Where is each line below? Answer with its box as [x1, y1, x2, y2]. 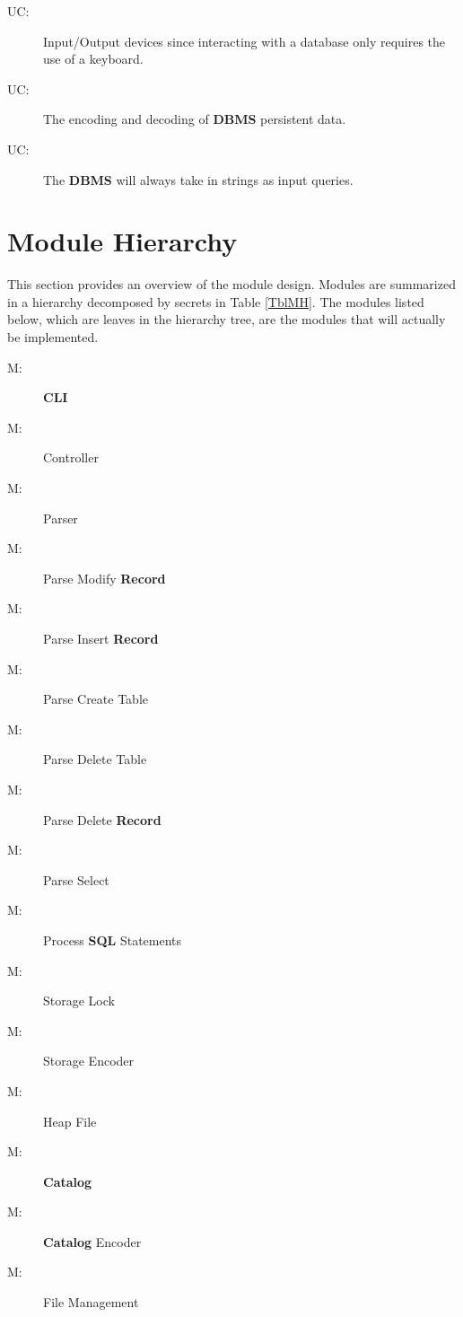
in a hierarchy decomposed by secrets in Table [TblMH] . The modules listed [7, 292, 424, 311]
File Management [43, 1293, 139, 1312]
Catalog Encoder [43, 1232, 142, 1251]
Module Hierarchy [7, 223, 238, 259]
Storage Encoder [43, 1051, 135, 1070]
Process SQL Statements [43, 930, 182, 949]
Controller [43, 448, 99, 467]
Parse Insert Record [43, 629, 159, 647]
